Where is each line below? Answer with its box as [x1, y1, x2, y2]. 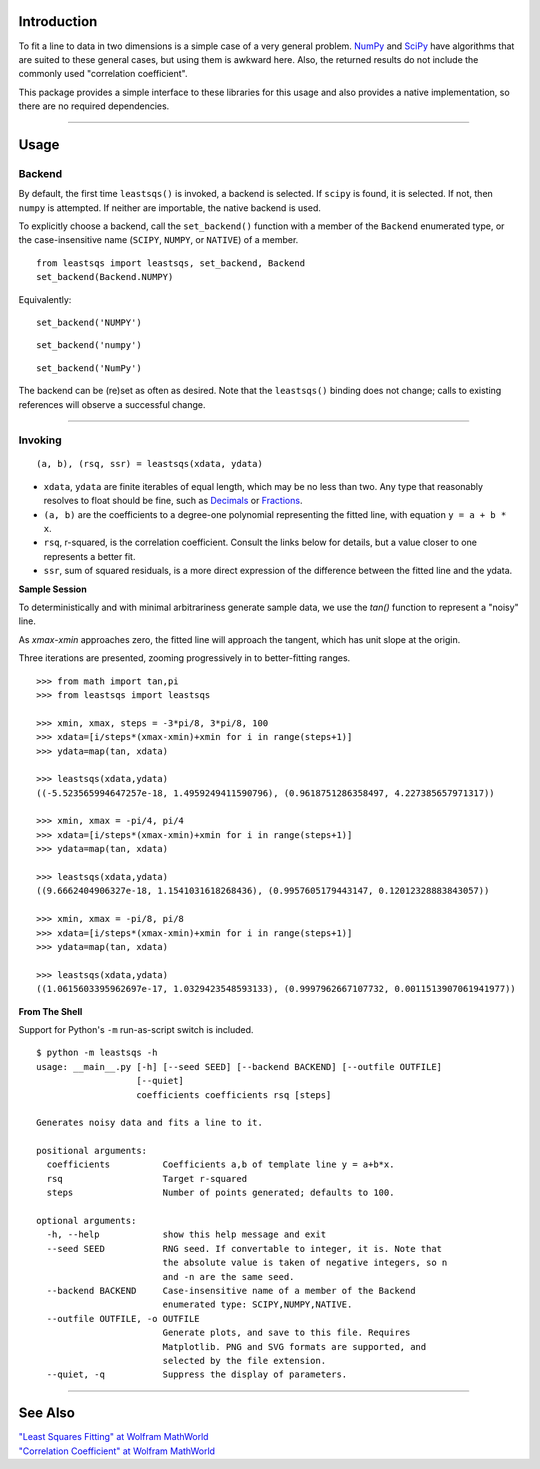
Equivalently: [18, 293, 72, 305]
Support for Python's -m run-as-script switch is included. [18, 1023, 254, 1035]
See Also [18, 1405, 75, 1422]
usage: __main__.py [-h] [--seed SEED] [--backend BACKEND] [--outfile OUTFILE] [36, 1061, 443, 1072]
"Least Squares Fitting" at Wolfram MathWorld [18, 1431, 209, 1443]
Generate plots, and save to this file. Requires [162, 1327, 411, 1339]
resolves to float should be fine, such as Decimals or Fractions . [43, 495, 303, 507]
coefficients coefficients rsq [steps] [136, 1089, 332, 1100]
